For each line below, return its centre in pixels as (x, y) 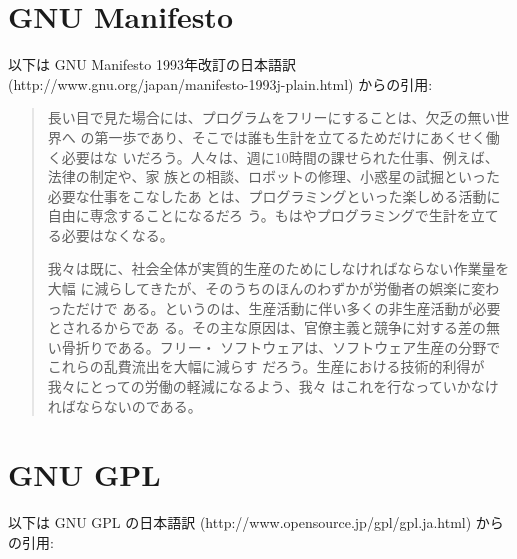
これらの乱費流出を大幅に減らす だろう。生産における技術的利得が (266, 366)
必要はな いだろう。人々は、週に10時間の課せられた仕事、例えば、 (280, 156)
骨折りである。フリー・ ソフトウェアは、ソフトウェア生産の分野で (281, 346)
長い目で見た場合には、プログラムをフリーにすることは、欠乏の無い (271, 117)
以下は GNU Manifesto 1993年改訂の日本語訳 (152, 64)
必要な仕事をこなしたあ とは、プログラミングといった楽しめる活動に (274, 195)
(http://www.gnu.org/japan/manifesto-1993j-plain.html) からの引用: (220, 83)
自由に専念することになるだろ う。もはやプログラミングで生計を (259, 215)
